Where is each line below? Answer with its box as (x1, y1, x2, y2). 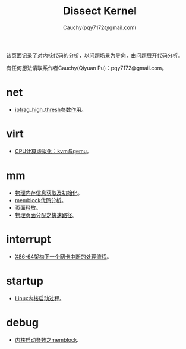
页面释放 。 (14, 204, 42, 211)
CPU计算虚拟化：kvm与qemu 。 (14, 147, 92, 155)
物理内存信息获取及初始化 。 (14, 189, 83, 196)
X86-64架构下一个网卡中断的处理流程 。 (14, 253, 112, 260)
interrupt (6, 232, 52, 246)
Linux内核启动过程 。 (14, 294, 65, 301)
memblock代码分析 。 (14, 196, 67, 203)
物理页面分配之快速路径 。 (14, 211, 78, 218)
